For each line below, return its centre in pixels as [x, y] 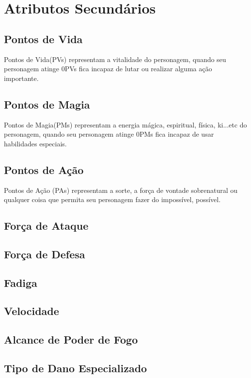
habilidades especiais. [35, 143]
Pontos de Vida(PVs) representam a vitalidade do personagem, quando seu [115, 59]
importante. [21, 78]
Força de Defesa [45, 254]
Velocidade [31, 311]
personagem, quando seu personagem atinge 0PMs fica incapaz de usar [109, 134]
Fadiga [21, 282]
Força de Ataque [46, 226]
